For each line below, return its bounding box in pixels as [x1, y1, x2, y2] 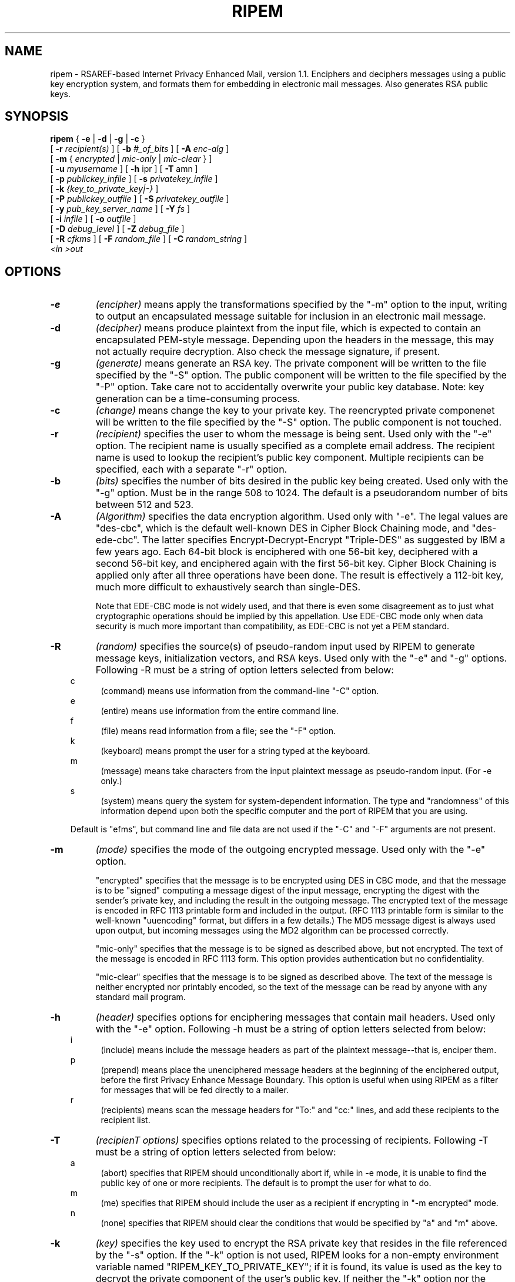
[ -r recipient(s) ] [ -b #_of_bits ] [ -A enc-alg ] [50, 144, 229, 154]
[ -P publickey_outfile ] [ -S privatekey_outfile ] [50, 194, 229, 204]
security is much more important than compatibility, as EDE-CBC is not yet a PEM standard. [95, 621, 449, 632]
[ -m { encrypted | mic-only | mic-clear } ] [50, 154, 212, 164]
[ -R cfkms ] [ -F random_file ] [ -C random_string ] [50, 234, 248, 244]
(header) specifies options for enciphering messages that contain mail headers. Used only [95, 1011, 496, 1024]
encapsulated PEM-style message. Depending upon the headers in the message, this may [95, 334, 494, 346]
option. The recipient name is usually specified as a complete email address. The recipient [95, 440, 495, 452]
